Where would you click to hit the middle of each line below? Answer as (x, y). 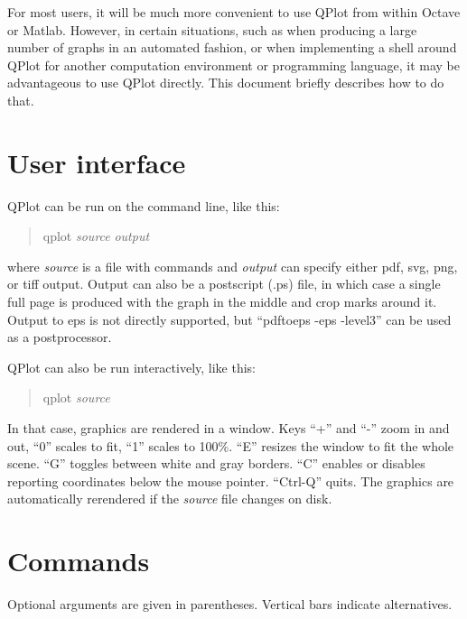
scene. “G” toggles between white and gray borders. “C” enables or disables (216, 463)
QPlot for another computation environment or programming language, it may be (233, 65)
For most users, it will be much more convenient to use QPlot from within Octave (234, 12)
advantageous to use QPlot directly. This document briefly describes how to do (226, 83)
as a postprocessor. (60, 337)
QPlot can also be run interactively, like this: (132, 367)
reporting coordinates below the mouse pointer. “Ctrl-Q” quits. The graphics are (231, 480)
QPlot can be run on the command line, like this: (144, 205)
